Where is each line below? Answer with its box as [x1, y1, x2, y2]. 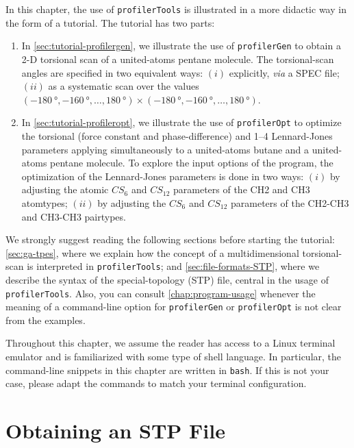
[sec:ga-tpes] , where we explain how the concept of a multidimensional [5, 245, 299, 260]
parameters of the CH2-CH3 [231, 195, 349, 210]
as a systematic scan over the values [48, 79, 199, 93]
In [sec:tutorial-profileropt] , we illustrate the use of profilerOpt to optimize [21, 115, 342, 129]
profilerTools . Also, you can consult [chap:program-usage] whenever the [5, 286, 316, 300]
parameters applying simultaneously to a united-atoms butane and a [21, 142, 309, 156]
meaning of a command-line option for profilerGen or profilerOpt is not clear [5, 299, 342, 314]
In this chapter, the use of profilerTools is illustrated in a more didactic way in [5, 2, 346, 16]
